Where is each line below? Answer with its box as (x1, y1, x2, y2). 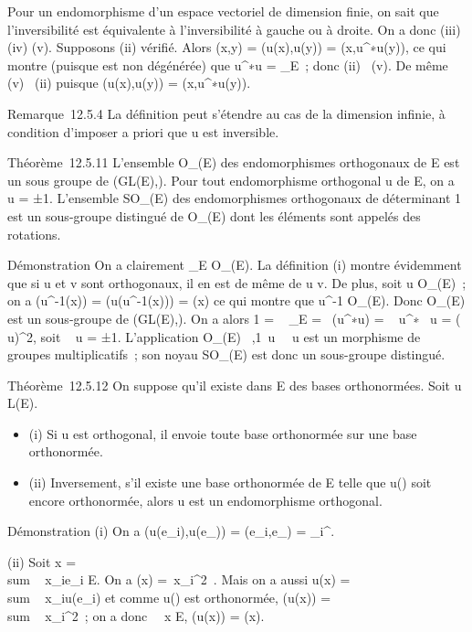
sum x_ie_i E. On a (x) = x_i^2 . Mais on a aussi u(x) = (7, 570, 351, 589)
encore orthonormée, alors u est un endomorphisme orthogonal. (28, 490, 383, 509)
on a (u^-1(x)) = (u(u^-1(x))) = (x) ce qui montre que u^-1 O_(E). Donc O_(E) (7, 291, 466, 310)
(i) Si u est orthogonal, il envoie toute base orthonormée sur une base (28, 423, 417, 443)
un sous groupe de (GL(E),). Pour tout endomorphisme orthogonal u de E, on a (7, 170, 455, 189)
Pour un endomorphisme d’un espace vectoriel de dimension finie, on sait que (7, 2, 439, 20)
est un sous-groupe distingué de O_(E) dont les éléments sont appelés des (7, 206, 421, 225)
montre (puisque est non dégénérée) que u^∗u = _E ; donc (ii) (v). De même (7, 55, 448, 74)
